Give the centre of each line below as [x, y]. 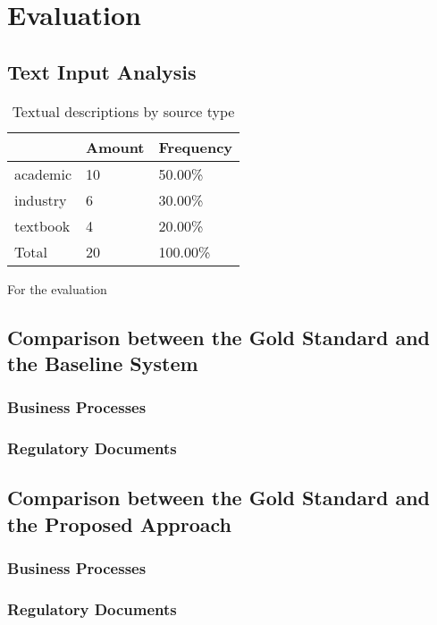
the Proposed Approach [120, 524]
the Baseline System [103, 363]
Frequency [196, 147]
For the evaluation [57, 288]
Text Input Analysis [102, 71]
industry [41, 199]
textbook [42, 225]
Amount [115, 147]
